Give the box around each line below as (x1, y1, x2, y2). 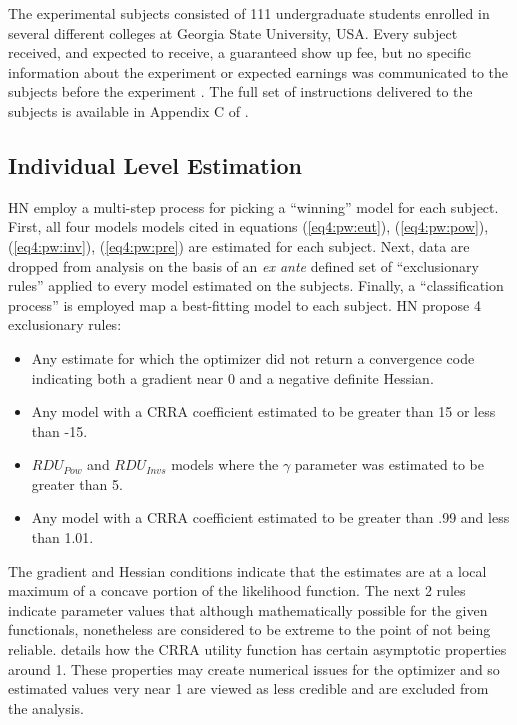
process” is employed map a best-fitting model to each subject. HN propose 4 (8, 294, 481, 315)
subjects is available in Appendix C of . (8, 100, 249, 121)
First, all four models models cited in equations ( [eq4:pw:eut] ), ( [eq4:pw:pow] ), (8, 216, 489, 237)
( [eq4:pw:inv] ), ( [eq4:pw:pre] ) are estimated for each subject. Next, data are (8, 235, 470, 256)
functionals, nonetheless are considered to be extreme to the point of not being (8, 619, 491, 640)
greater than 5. (31, 473, 123, 494)
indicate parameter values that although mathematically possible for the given (8, 599, 488, 620)
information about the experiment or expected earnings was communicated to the (8, 61, 509, 82)
